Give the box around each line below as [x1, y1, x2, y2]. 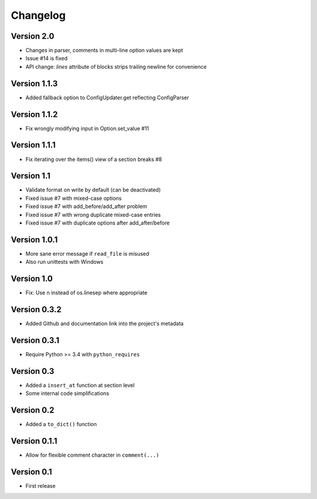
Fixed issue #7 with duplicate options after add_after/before [25, 219, 170, 226]
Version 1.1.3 [11, 78, 58, 88]
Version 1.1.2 [11, 109, 58, 119]
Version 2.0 [11, 31, 55, 41]
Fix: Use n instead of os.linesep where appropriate [25, 289, 148, 296]
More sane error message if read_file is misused [25, 250, 150, 257]
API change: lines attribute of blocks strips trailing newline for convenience [25, 63, 207, 70]
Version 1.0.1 [11, 235, 58, 245]
